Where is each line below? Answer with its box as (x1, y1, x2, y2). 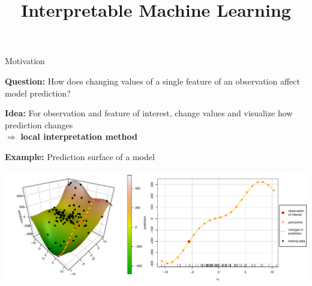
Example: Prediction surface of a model (5, 150, 155, 162)
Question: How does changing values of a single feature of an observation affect (5, 74, 300, 87)
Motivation (5, 55, 45, 67)
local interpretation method (20, 130, 137, 143)
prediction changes (5, 118, 73, 131)
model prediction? (5, 86, 71, 99)
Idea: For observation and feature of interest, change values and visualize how (5, 107, 293, 119)
